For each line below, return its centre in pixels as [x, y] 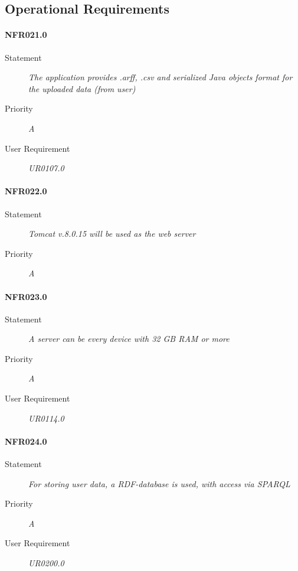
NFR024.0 [26, 441]
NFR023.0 [26, 296]
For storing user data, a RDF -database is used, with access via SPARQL [159, 483]
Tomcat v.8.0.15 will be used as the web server [112, 234]
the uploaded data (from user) [82, 88]
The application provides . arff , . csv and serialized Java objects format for [161, 77]
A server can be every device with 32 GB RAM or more [129, 339]
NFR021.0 [26, 35]
